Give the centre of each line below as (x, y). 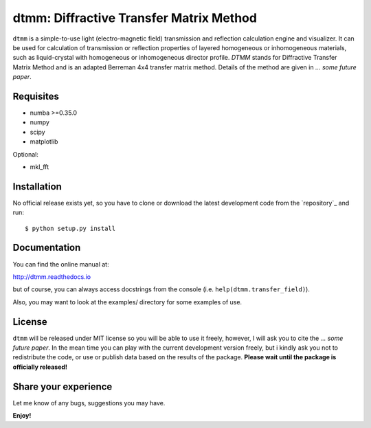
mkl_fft (40, 167)
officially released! (40, 367)
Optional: (26, 154)
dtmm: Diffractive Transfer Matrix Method (135, 18)
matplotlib (44, 142)
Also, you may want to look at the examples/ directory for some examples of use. (127, 302)
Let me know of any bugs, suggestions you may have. (89, 403)
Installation (37, 187)
